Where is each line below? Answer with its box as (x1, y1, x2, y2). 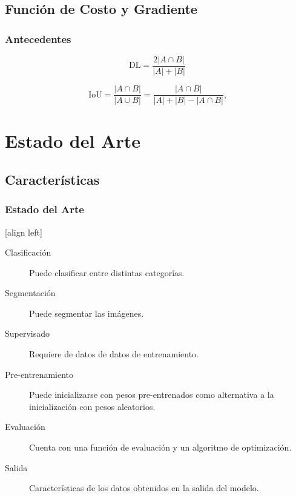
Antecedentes (5, 31, 71, 46)
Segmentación (5, 286, 56, 299)
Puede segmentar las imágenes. (29, 306, 144, 319)
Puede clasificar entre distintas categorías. (29, 266, 185, 279)
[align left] (5, 225, 42, 238)
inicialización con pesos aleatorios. (29, 400, 156, 412)
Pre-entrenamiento (5, 368, 74, 380)
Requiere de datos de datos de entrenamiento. (29, 348, 199, 360)
